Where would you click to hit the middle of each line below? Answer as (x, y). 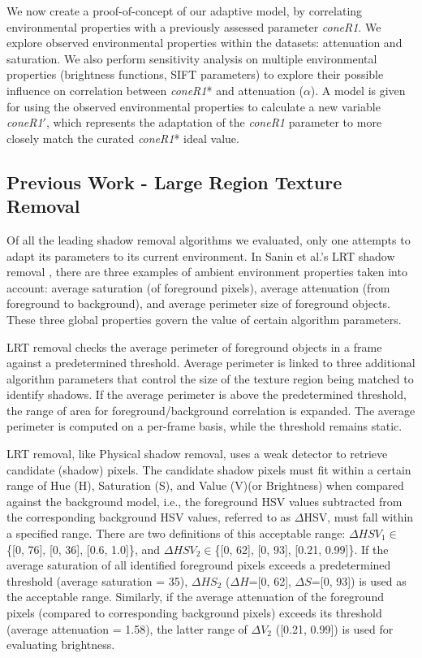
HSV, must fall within (359, 517)
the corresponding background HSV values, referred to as (149, 517)
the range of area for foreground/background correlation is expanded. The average (211, 410)
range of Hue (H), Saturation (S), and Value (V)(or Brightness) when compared (205, 485)
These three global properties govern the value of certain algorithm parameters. (204, 319)
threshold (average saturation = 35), (97, 580)
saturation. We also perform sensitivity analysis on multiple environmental (192, 58)
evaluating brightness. (61, 645)
